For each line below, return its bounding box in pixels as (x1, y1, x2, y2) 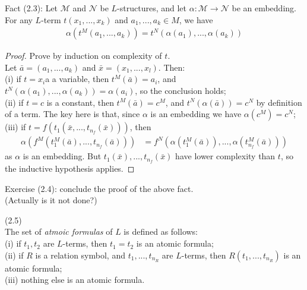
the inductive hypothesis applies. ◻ (5, 162, 135, 175)
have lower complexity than (175, 150, 276, 162)
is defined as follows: (124, 225, 198, 238)
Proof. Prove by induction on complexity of (5, 49, 162, 62)
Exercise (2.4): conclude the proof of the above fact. (5, 182, 194, 194)
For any (5, 13, 33, 26)
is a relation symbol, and (35, 248, 125, 261)
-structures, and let (117, 2, 186, 14)
